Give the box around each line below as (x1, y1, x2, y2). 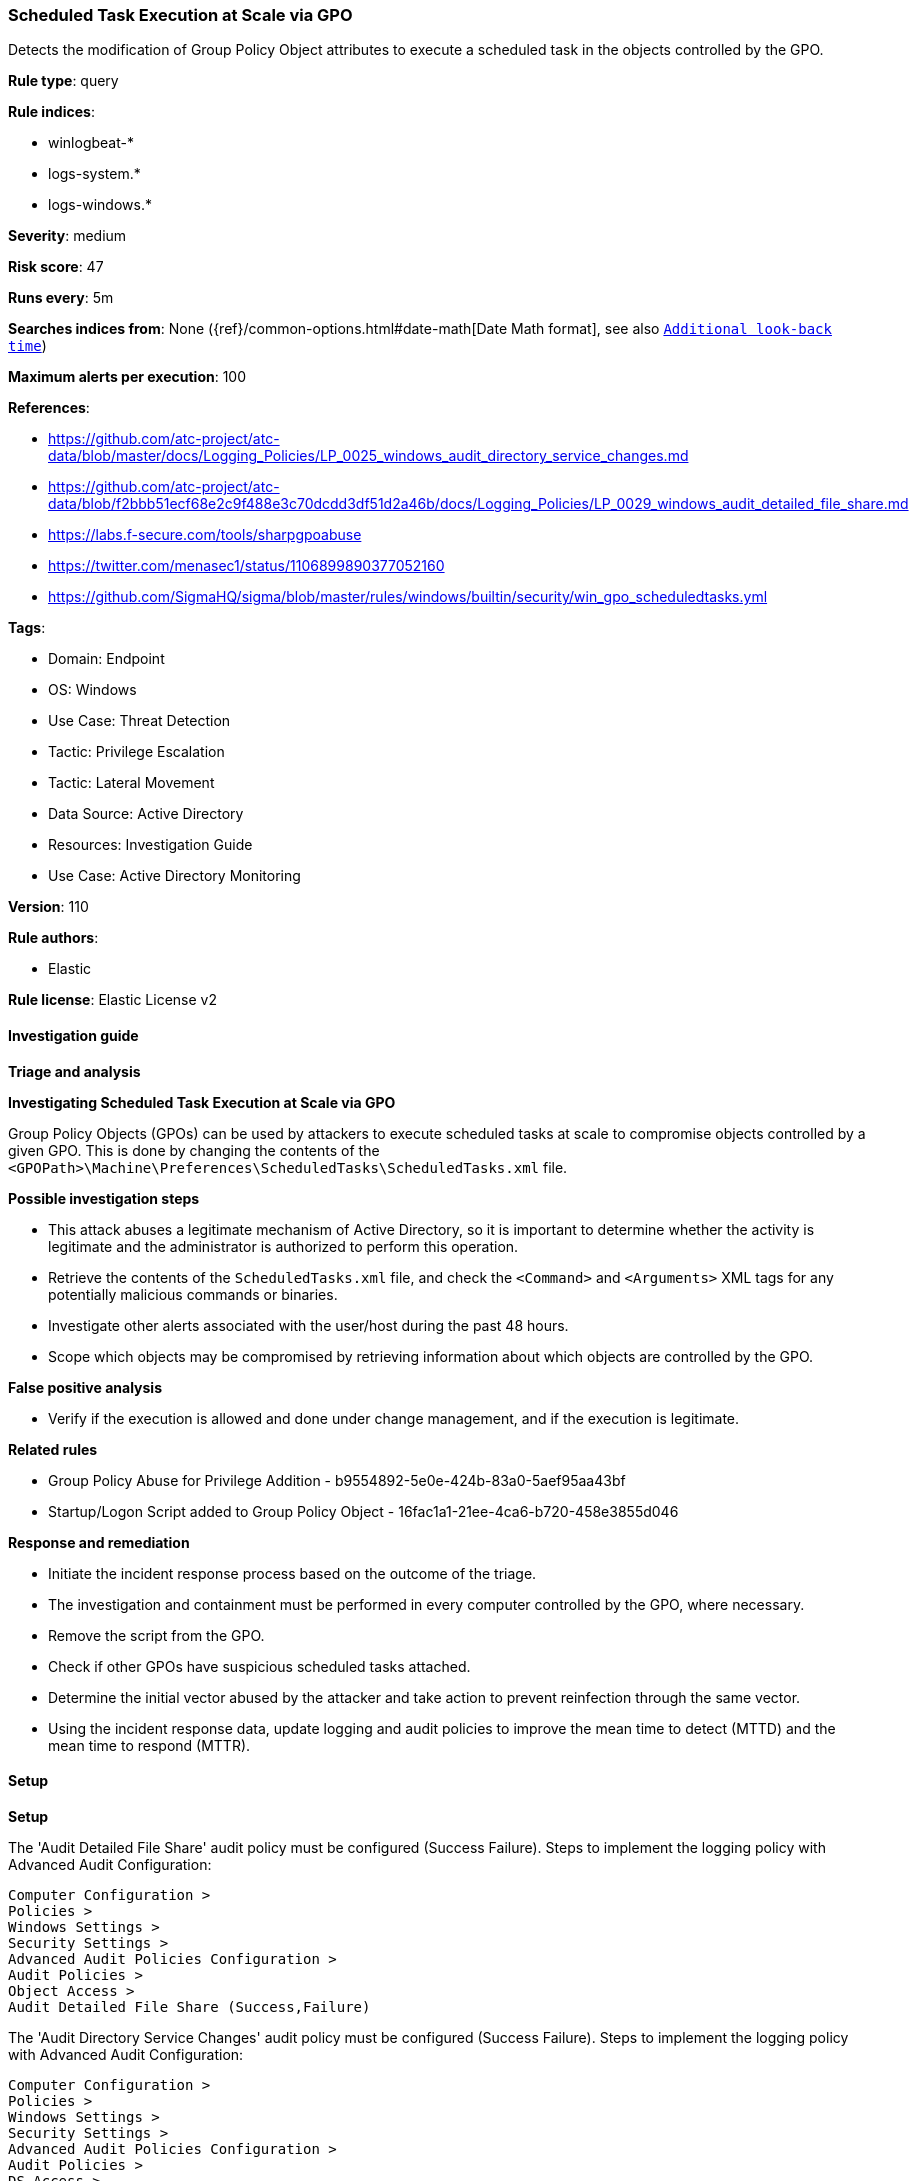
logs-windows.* (48, 196, 152, 214)
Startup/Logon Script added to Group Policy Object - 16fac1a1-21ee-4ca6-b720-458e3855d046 (48, 1502, 679, 1520)
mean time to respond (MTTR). (48, 1736, 251, 1754)
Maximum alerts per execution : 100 (8, 368, 247, 386)
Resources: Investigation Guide (48, 836, 253, 854)
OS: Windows (48, 681, 137, 699)
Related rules (8, 1440, 98, 1458)
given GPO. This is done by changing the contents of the (8, 1141, 380, 1159)
